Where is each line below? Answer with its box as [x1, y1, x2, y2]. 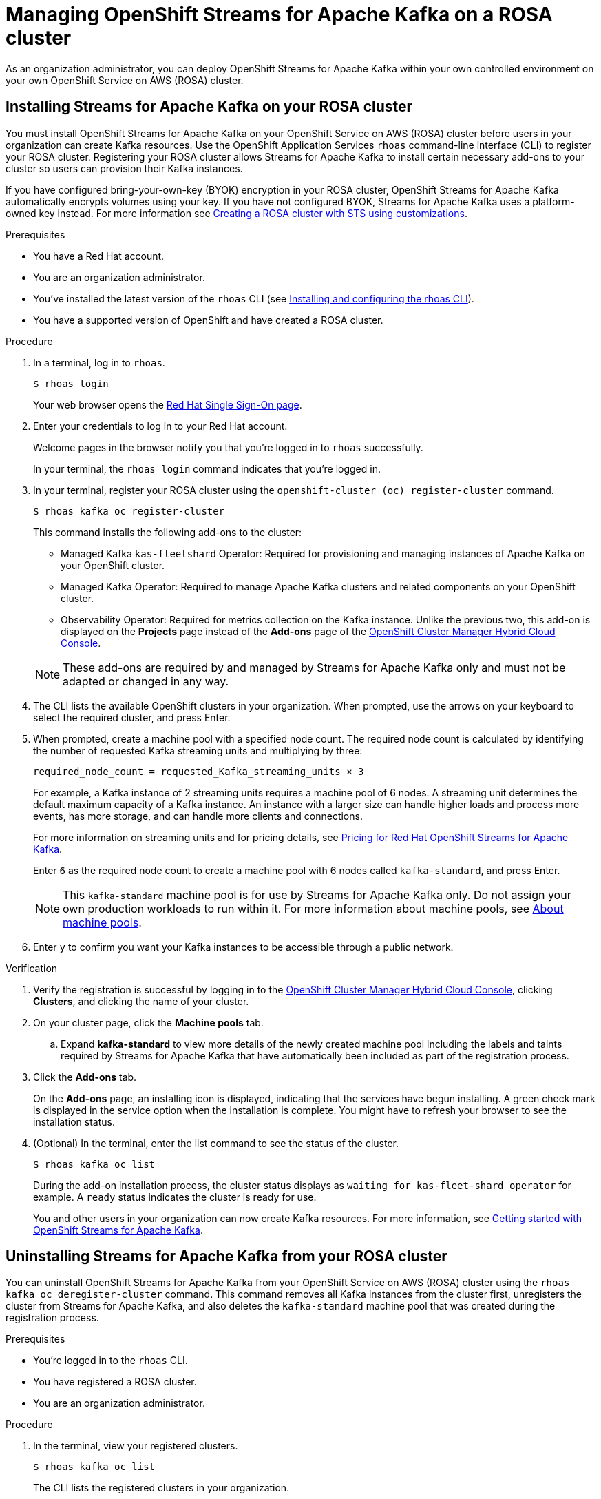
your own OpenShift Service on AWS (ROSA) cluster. [6, 74, 244, 86]
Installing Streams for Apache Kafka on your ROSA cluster [6, 98, 413, 116]
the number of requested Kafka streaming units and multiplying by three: [33, 744, 363, 756]
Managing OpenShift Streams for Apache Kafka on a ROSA [6, 3, 553, 26]
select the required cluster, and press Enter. [33, 711, 231, 723]
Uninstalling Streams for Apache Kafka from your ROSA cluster [6, 1248, 447, 1265]
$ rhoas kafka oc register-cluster [33, 505, 225, 517]
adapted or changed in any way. [63, 674, 229, 688]
